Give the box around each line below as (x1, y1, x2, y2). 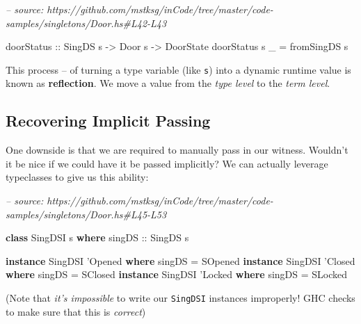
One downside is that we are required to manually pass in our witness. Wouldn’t (6, 143, 348, 157)
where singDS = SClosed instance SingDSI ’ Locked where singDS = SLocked (6, 267, 348, 282)
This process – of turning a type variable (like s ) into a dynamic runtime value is (6, 62, 351, 76)
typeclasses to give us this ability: (6, 170, 149, 184)
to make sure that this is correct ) (6, 304, 146, 318)
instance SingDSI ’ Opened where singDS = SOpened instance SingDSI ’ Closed (6, 253, 355, 268)
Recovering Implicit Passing (6, 110, 211, 131)
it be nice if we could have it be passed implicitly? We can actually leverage (6, 156, 328, 170)
